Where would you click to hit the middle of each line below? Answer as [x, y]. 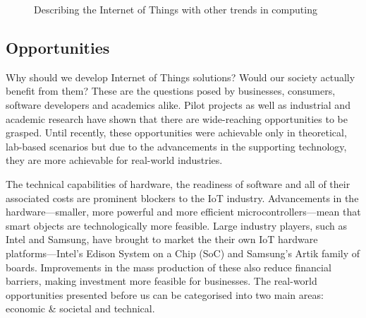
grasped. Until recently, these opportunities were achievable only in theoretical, [176, 132]
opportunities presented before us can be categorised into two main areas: [165, 294]
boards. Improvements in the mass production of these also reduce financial [169, 267]
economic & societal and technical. [80, 308]
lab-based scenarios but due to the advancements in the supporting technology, [176, 146]
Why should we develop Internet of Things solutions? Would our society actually [181, 77]
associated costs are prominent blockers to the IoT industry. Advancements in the [182, 198]
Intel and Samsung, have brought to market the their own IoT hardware [162, 239]
